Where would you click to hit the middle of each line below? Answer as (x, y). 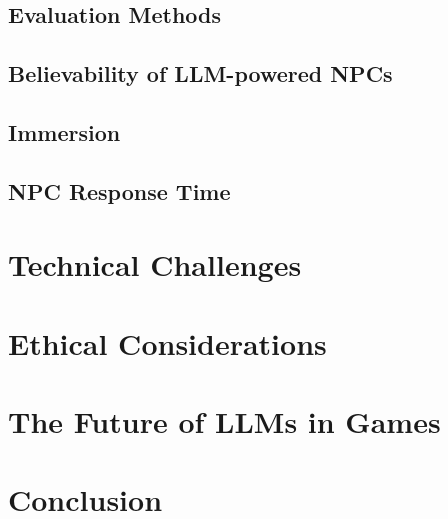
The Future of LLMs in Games (224, 421)
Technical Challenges (155, 264)
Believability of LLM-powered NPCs (200, 73)
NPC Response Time (119, 190)
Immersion (64, 131)
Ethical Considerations (167, 342)
